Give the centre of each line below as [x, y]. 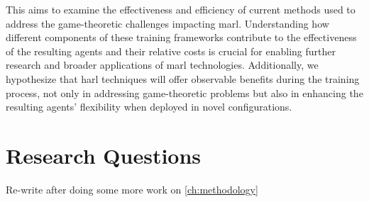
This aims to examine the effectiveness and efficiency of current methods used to [181, 9]
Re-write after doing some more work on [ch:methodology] [132, 189]
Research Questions [104, 155]
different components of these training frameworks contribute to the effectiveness [181, 37]
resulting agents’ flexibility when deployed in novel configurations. [149, 107]
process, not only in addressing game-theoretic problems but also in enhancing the [184, 92]
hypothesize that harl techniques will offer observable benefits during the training [183, 78]
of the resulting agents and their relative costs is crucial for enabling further [171, 51]
